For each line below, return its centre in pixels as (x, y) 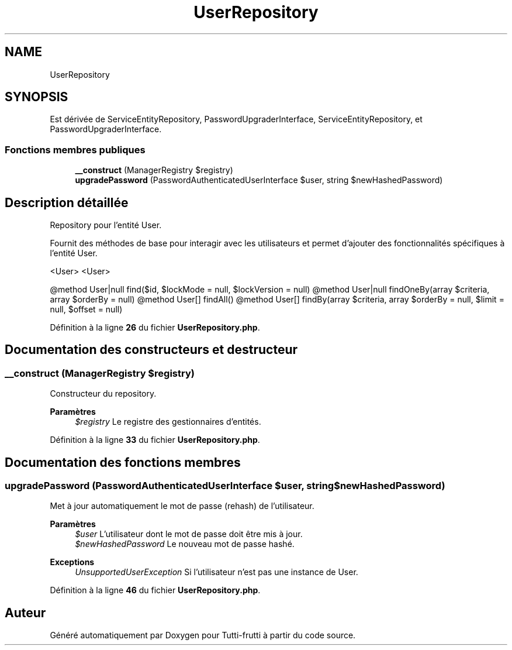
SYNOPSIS (37, 97)
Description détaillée (67, 202)
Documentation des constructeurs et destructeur (151, 350)
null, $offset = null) (86, 309)
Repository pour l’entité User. (106, 225)
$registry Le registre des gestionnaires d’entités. (168, 422)
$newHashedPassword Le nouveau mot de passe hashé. (185, 544)
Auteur (25, 613)
